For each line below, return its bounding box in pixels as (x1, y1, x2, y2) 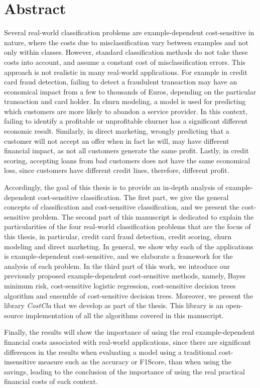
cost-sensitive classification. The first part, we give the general (38, 191, 229, 202)
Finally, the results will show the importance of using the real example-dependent (4, 327, 255, 337)
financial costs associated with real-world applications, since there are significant (4, 336, 251, 347)
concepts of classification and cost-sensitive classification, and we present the (4, 202, 239, 212)
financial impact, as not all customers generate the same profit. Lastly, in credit (4, 145, 249, 156)
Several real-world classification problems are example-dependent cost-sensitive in (4, 27, 254, 38)
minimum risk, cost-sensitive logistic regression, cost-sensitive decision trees (4, 280, 236, 290)
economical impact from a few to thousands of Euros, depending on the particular (4, 86, 256, 96)
